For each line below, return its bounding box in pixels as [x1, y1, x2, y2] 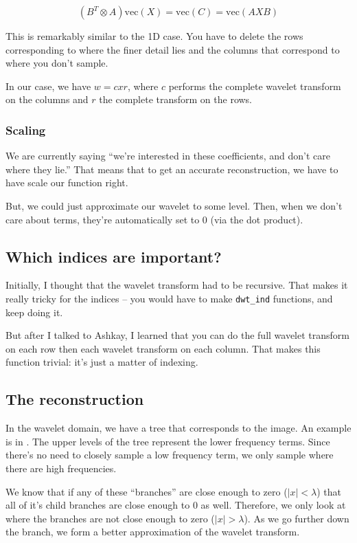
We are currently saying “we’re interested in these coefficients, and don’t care [5, 148, 330, 163]
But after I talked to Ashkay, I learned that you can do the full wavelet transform [5, 328, 350, 342]
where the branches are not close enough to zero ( [5, 511, 215, 525]
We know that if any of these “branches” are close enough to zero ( [5, 484, 288, 498]
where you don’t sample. [5, 56, 108, 70]
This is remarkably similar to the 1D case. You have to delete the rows [5, 29, 303, 43]
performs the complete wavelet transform [168, 78, 341, 93]
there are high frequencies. [5, 461, 117, 475]
